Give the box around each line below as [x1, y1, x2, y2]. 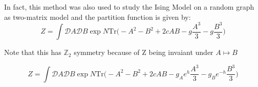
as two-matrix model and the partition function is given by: [4, 11, 191, 22]
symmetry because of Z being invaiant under [74, 47, 213, 57]
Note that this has [4, 47, 61, 57]
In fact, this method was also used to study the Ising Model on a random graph [4, 2, 254, 12]
